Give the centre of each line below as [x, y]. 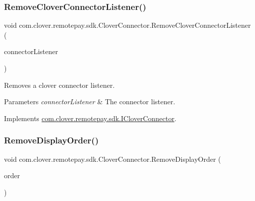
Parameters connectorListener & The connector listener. [90, 101]
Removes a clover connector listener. [60, 85]
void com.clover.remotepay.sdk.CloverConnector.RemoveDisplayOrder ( [113, 159]
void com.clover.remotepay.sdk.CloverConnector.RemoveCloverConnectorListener [127, 25]
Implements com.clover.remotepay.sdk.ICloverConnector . [90, 118]
